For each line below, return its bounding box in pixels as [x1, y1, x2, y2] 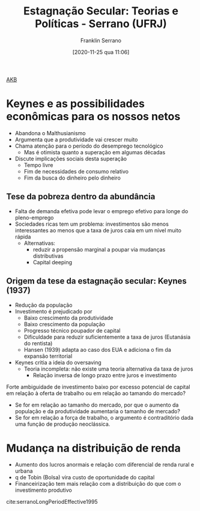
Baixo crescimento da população [23, 320, 105, 328]
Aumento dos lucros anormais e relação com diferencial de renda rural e [14, 461, 194, 468]
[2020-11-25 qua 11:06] [72, 48, 130, 55]
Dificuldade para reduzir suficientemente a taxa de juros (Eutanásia [23, 333, 191, 340]
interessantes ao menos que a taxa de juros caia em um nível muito [14, 226, 182, 234]
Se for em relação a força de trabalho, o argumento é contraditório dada [14, 414, 194, 421]
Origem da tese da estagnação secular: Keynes [6, 276, 187, 286]
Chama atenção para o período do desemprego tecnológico [14, 142, 163, 150]
